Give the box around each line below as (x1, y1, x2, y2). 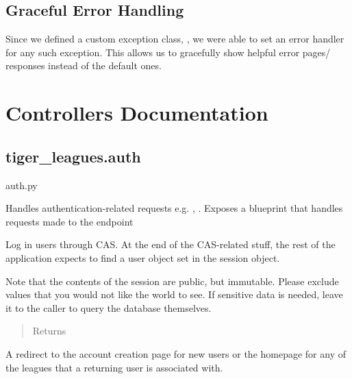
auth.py (5, 178, 38, 192)
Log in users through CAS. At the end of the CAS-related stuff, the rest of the (5, 237, 336, 252)
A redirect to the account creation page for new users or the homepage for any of (5, 346, 346, 360)
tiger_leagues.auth (5, 145, 141, 167)
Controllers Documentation (5, 99, 268, 127)
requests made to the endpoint (5, 214, 134, 228)
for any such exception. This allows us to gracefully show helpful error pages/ (5, 45, 331, 59)
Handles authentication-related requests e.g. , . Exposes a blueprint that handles (5, 201, 343, 215)
